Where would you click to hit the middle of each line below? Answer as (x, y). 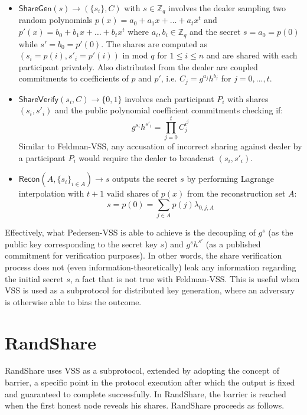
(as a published (233, 244)
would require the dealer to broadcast (146, 157)
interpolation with (51, 193)
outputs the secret (145, 179)
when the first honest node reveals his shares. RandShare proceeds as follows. (145, 405)
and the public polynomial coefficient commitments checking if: (169, 110)
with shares (248, 98)
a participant (42, 157)
